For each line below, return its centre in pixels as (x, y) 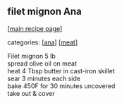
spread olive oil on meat (42, 63)
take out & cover (31, 93)
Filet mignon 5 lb (32, 56)
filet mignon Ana (45, 12)
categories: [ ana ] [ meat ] (43, 42)
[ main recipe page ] (35, 28)
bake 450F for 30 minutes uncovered (61, 86)
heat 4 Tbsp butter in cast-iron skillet (61, 71)
